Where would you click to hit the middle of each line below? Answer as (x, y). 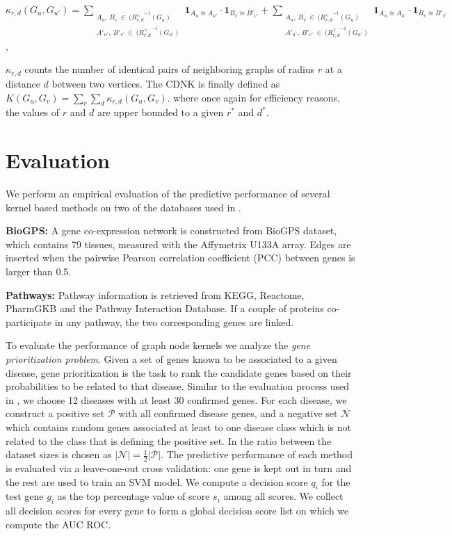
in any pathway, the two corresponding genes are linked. (174, 322)
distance (23, 83)
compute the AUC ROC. (58, 524)
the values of (33, 112)
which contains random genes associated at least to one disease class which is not (178, 427)
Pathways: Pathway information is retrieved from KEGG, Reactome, (155, 294)
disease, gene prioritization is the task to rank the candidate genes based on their (179, 372)
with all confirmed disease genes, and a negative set (228, 413)
